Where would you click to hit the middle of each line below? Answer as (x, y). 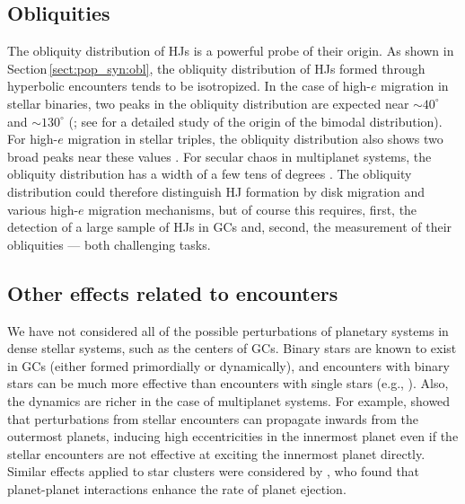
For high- (33, 139)
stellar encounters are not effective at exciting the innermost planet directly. (216, 453)
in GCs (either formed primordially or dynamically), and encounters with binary (228, 365)
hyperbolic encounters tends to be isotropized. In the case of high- (189, 86)
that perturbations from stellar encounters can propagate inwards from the (213, 418)
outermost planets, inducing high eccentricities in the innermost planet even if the (233, 436)
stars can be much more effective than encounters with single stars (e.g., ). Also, (228, 383)
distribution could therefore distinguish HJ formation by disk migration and (216, 191)
